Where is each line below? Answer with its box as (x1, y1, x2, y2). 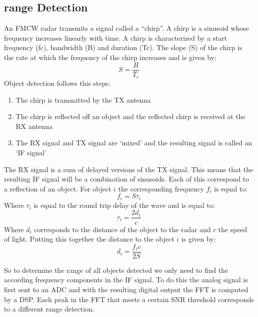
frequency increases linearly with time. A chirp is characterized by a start (4, 32, 227, 43)
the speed (218, 224, 248, 234)
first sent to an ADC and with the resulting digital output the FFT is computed (4, 284, 249, 294)
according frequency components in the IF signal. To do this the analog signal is (4, 274, 248, 285)
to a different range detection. (4, 304, 95, 314)
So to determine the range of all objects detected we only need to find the (4, 264, 228, 275)
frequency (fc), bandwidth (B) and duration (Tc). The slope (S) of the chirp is (4, 42, 243, 53)
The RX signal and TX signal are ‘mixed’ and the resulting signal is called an (15, 137, 253, 148)
